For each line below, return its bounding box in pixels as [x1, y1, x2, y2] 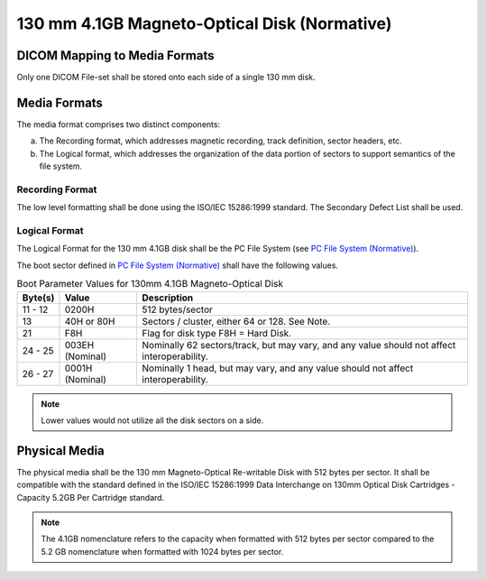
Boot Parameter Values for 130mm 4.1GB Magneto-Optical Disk [16, 278, 284, 290]
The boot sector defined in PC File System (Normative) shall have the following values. [16, 260, 338, 271]
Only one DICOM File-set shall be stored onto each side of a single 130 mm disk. [16, 72, 316, 83]
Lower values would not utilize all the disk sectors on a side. [41, 415, 264, 426]
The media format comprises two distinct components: [16, 118, 221, 130]
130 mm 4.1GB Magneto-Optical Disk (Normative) [16, 14, 392, 33]
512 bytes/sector [142, 303, 214, 316]
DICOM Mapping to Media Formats [16, 48, 216, 63]
